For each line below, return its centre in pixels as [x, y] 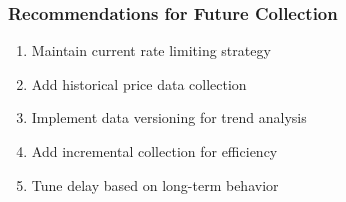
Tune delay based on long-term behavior [155, 184]
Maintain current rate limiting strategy [151, 50]
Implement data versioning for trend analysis [169, 117]
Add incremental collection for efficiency [154, 151]
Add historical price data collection [139, 83]
